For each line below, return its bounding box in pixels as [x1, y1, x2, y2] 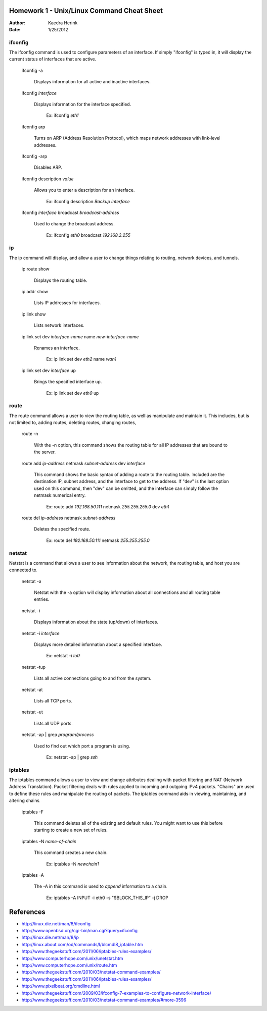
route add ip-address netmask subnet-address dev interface [21, 460, 145, 466]
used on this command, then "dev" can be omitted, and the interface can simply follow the [34, 485, 218, 491]
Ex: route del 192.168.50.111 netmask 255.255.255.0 [46, 537, 150, 543]
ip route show [21, 266, 49, 272]
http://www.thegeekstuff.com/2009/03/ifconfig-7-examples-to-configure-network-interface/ [21, 990, 212, 996]
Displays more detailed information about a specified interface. [34, 641, 163, 647]
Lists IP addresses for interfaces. [34, 300, 101, 306]
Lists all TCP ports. [34, 697, 73, 703]
